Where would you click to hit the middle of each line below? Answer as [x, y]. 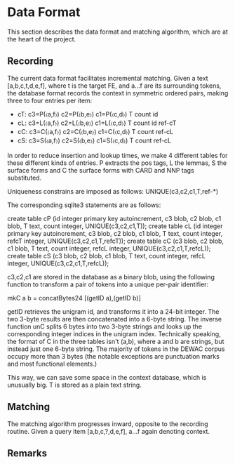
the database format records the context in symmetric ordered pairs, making [118, 93]
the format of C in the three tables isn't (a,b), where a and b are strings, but [116, 341]
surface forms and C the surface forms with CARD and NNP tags [101, 170]
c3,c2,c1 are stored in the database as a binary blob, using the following [111, 277]
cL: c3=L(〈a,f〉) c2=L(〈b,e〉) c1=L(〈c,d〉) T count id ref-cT [97, 123]
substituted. [25, 178]
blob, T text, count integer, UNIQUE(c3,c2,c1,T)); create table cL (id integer [115, 226]
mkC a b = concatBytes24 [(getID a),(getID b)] [74, 298]
